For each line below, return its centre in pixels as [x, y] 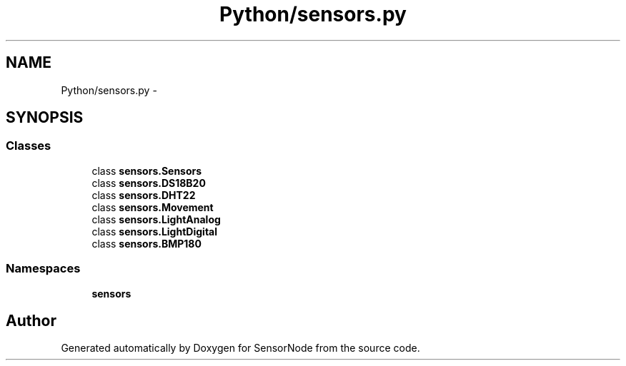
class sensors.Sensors [147, 171]
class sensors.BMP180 [146, 243]
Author [31, 320]
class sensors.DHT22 [144, 195]
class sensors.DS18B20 [149, 183]
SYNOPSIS [45, 118]
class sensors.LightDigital [154, 231]
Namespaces [43, 269]
